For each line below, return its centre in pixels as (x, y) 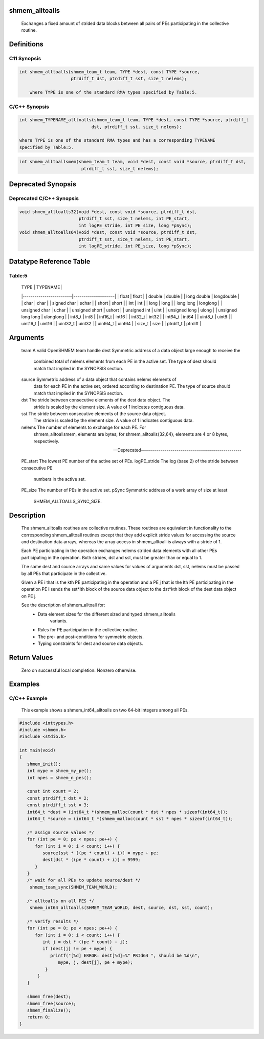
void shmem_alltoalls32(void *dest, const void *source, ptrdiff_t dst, (108, 212)
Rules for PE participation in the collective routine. (88, 630)
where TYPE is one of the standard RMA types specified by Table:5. (113, 92)
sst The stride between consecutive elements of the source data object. (94, 414)
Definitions (26, 44)
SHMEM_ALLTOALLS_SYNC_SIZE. (68, 501)
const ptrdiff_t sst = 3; (58, 805)
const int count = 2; (53, 791)
